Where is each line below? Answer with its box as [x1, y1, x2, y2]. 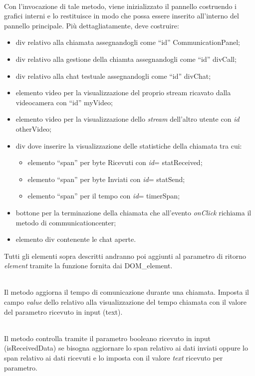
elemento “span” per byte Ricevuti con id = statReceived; [27, 157, 203, 168]
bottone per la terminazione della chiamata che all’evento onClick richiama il [15, 207, 252, 217]
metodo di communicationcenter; [15, 217, 116, 227]
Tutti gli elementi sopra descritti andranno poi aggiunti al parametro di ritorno [4, 250, 247, 261]
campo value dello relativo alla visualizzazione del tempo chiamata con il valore [4, 297, 247, 307]
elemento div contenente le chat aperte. [15, 234, 136, 244]
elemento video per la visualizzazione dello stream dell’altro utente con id [15, 114, 240, 124]
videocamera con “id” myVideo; [15, 97, 113, 107]
